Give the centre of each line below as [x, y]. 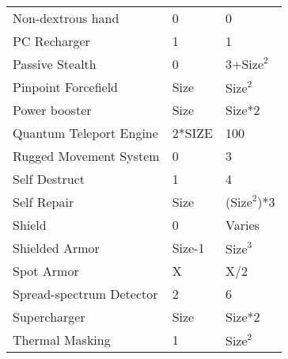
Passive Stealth [55, 64]
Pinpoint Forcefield [65, 87]
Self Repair [44, 202]
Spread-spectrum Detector [85, 294]
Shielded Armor [56, 248]
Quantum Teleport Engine [85, 133]
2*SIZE [192, 133]
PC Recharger [51, 41]
